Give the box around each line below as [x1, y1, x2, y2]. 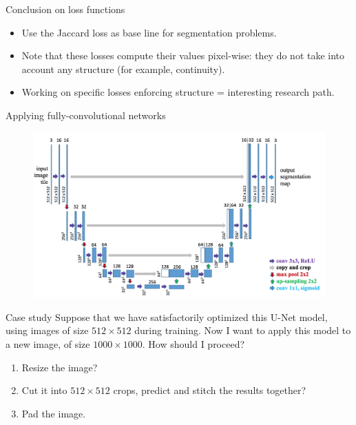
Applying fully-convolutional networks [6, 107, 166, 122]
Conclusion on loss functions [6, 2, 125, 16]
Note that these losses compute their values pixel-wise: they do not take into [21, 48, 345, 63]
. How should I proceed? [142, 336, 245, 351]
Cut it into [21, 383, 67, 397]
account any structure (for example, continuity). [21, 61, 225, 76]
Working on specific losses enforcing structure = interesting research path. [21, 85, 335, 99]
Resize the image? [21, 360, 98, 374]
